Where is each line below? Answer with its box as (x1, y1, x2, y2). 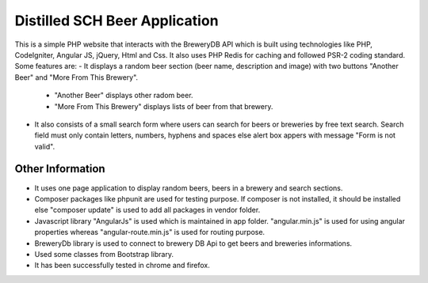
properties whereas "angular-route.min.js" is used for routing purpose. (34, 228, 266, 237)
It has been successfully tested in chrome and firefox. (34, 261, 210, 270)
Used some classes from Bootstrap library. (34, 249, 174, 258)
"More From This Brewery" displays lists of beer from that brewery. (54, 101, 273, 111)
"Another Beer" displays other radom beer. (54, 91, 193, 100)
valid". (34, 141, 55, 151)
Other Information (14, 162, 106, 175)
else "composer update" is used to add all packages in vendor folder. (34, 206, 261, 215)
